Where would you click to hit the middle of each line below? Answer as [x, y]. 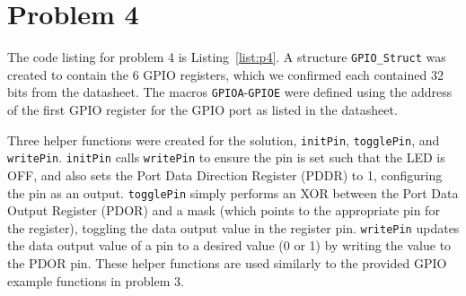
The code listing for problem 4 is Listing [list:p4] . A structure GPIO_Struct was [227, 57]
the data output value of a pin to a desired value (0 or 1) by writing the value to [229, 245]
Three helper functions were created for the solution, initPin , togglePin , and [224, 139]
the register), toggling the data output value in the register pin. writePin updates [233, 227]
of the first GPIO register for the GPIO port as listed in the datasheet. [202, 110]
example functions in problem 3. [96, 280]
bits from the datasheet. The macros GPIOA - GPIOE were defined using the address [230, 92]
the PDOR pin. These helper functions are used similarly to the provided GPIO [227, 263]
